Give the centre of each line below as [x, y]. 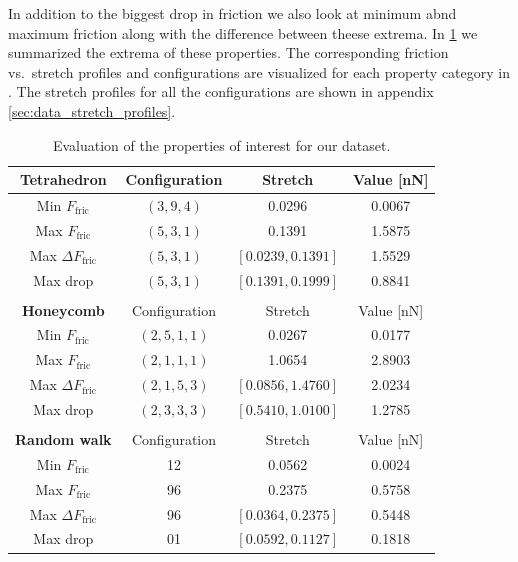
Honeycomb [63, 309]
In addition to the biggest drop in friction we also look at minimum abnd [232, 13]
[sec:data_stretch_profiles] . [92, 110]
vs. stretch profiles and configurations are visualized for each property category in [259, 71]
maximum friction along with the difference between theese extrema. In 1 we [243, 32]
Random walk [63, 439]
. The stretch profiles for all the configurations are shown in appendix [221, 91]
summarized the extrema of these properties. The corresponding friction [228, 52]
